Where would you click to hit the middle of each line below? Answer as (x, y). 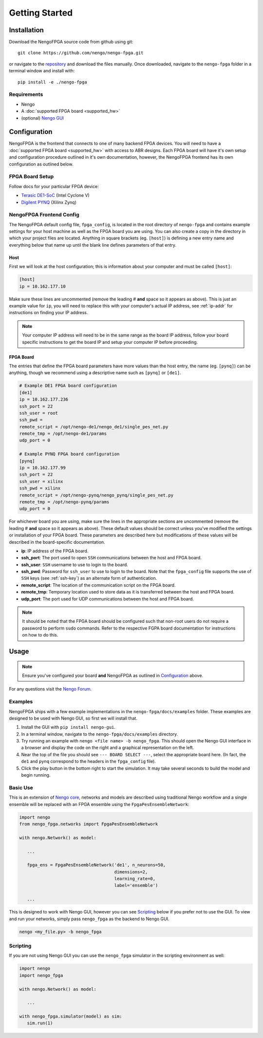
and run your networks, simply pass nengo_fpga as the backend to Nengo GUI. (89, 919)
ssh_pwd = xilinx (40, 488)
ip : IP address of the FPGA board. (55, 551)
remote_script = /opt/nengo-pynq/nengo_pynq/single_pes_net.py (96, 495)
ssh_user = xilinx (41, 481)
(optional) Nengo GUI (43, 118)
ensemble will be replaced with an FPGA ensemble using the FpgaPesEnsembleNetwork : (99, 804)
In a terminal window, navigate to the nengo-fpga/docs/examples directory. (100, 734)
